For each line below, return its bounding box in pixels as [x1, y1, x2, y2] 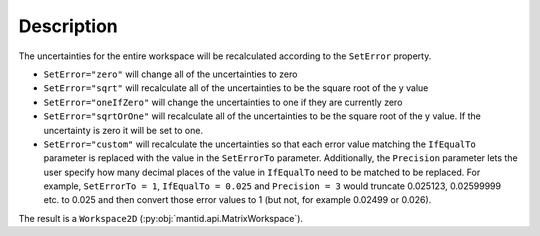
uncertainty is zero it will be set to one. [43, 124, 204, 136]
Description [18, 15, 119, 37]
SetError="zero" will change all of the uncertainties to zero [43, 68, 298, 80]
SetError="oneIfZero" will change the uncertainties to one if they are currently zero [43, 96, 403, 108]
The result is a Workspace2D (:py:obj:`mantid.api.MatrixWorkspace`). [18, 212, 304, 224]
